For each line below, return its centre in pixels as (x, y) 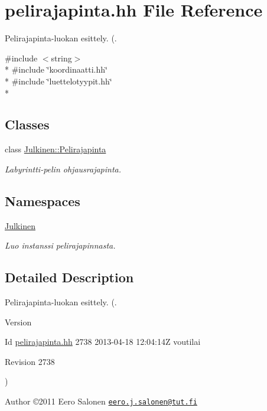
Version (18, 322)
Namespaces (43, 200)
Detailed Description (69, 277)
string (61, 58)
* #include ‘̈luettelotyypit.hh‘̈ (58, 81)
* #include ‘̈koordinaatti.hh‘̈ (56, 69)
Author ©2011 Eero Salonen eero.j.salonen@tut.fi (101, 401)
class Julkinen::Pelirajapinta (56, 149)
